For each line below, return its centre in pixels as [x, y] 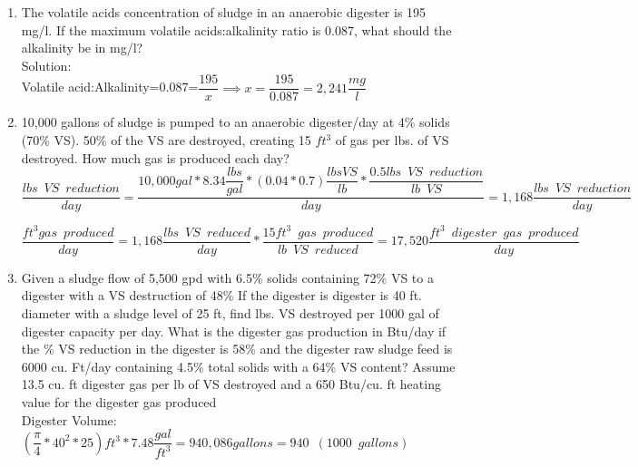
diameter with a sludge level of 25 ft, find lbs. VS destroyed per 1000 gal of [230, 313]
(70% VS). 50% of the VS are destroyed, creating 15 [166, 140]
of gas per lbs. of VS [392, 140]
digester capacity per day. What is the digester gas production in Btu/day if [234, 331]
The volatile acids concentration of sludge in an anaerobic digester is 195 [224, 12]
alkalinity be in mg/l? [82, 48]
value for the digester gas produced [119, 402]
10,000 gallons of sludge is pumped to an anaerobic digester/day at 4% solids [236, 122]
